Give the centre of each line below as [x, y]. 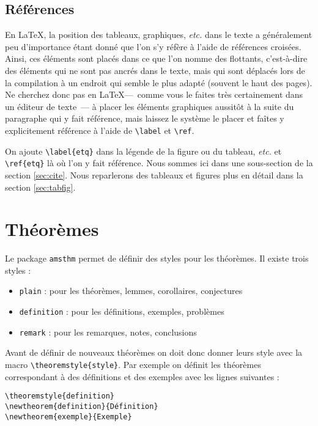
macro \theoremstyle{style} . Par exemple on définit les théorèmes [133, 365]
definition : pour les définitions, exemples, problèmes [122, 311]
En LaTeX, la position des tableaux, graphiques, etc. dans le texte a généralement [159, 35]
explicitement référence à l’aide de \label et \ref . [100, 130]
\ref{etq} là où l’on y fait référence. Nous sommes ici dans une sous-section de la [159, 163]
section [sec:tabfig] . [40, 187]
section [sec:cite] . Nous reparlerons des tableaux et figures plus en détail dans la [154, 174]
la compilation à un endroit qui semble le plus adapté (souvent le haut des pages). [159, 82]
